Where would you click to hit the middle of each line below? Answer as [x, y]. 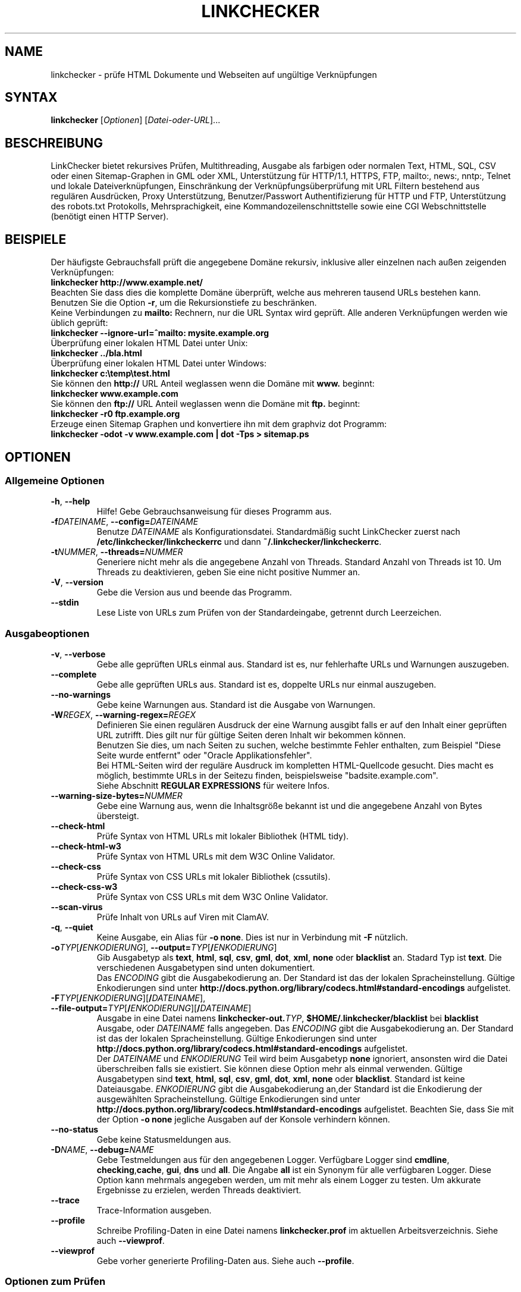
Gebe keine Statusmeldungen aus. [164, 1140]
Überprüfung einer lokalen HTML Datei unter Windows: [159, 363]
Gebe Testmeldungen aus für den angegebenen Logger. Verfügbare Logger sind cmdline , [273, 1160]
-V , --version [77, 582]
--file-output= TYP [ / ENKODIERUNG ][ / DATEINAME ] [151, 1008]
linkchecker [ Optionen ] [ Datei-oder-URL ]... [136, 120]
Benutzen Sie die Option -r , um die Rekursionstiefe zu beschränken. [184, 303]
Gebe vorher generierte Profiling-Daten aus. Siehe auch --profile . [225, 1261]
